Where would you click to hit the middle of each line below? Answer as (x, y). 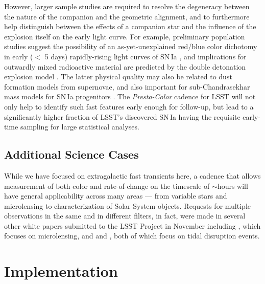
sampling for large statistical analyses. (80, 127)
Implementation (61, 271)
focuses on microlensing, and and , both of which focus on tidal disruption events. (132, 236)
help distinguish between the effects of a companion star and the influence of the (130, 26)
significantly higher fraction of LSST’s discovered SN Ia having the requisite (122, 116)
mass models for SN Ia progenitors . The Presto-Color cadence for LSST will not (130, 96)
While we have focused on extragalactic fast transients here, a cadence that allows (132, 175)
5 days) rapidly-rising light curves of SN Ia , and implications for (146, 56)
